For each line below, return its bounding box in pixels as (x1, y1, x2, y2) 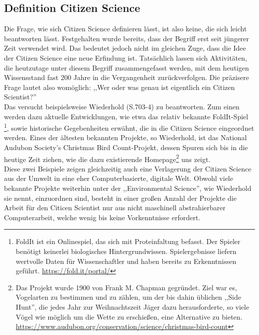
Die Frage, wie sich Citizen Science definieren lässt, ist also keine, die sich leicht (4, 23, 247, 34)
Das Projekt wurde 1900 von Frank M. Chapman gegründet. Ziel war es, (15, 282, 237, 292)
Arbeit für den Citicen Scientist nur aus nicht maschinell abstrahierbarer (4, 202, 226, 213)
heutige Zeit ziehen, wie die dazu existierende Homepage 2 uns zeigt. (4, 152, 211, 164)
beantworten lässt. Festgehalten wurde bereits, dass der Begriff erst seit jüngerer (4, 33, 250, 43)
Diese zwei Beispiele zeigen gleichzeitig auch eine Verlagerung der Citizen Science (4, 163, 252, 173)
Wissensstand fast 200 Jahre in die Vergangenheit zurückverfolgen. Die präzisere (4, 72, 249, 83)
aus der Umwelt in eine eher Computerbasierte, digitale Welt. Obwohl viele (4, 173, 233, 183)
